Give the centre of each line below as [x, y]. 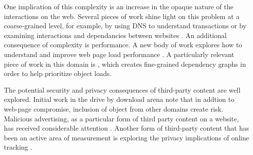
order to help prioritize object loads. [58, 73]
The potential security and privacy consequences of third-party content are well [122, 89]
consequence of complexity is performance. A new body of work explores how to [123, 45]
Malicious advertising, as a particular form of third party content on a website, [121, 118]
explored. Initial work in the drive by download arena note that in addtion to [119, 99]
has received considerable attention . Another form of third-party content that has [126, 128]
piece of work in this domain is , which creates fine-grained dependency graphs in [125, 64]
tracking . [18, 147]
